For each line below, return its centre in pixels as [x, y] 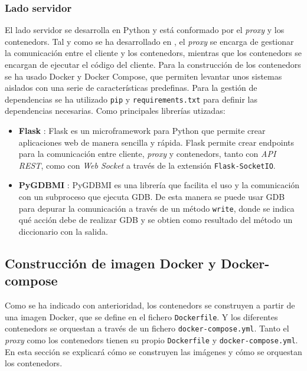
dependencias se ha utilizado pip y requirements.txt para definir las [131, 99]
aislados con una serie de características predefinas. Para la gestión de [131, 88]
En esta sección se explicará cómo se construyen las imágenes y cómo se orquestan [153, 351]
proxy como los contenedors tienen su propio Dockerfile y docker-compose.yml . [151, 340]
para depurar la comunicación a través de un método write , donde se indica [156, 208]
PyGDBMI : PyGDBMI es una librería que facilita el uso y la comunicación [159, 185]
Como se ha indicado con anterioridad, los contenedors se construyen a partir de [150, 305]
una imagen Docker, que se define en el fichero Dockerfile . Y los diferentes [141, 316]
